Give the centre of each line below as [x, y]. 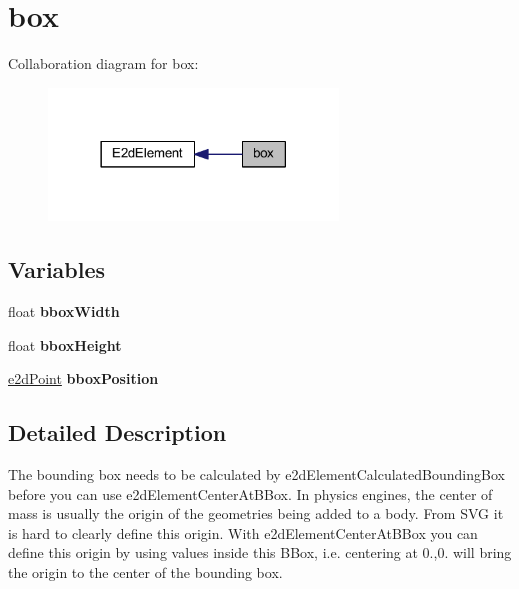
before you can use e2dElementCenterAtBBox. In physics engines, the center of [250, 493]
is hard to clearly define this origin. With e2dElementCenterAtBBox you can [243, 532]
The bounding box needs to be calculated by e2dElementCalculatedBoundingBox [256, 474]
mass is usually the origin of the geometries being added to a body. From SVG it [256, 513]
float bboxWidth [64, 311]
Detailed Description [117, 432]
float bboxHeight [65, 344]
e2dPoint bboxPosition [83, 378]
